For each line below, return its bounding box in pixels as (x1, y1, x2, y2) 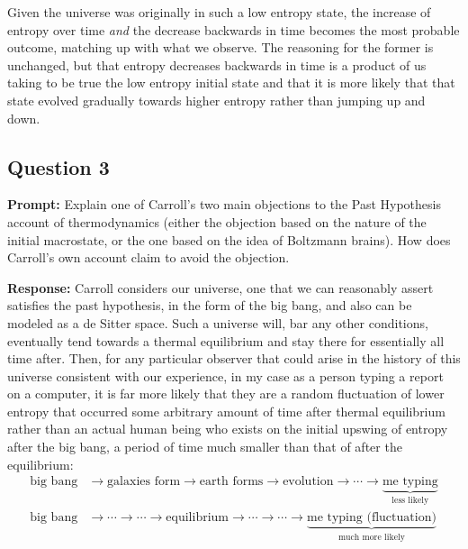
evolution (283, 475, 334, 489)
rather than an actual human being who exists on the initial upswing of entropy (7, 419, 448, 438)
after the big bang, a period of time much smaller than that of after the (7, 437, 402, 456)
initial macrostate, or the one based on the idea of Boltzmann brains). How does (7, 230, 451, 249)
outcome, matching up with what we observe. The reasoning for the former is (7, 38, 434, 57)
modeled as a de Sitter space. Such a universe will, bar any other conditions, (7, 313, 428, 332)
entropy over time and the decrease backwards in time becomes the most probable (7, 20, 460, 39)
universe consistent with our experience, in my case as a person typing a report (7, 366, 444, 385)
